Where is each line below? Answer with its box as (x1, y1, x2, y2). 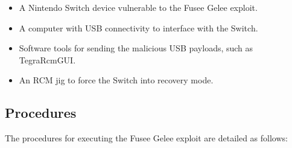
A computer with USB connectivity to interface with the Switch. (19, 21, 258, 34)
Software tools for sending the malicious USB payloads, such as (19, 42, 253, 54)
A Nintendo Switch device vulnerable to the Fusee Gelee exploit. (19, 1, 258, 13)
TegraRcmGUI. (19, 53, 76, 66)
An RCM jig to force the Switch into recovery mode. (19, 74, 214, 86)
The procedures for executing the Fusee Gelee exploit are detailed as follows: (5, 132, 288, 144)
